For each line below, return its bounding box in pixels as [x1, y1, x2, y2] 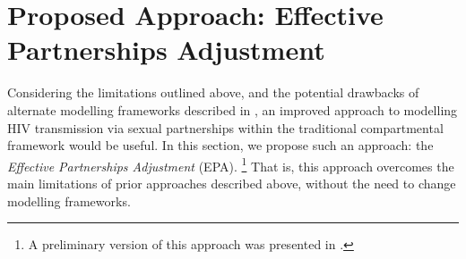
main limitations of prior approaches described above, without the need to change [7, 173, 456, 192]
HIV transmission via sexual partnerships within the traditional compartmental [7, 118, 444, 137]
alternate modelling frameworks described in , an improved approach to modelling [7, 100, 458, 119]
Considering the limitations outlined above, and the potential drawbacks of [7, 83, 419, 102]
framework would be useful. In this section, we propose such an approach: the [7, 136, 434, 155]
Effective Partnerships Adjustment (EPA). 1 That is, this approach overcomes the [7, 154, 454, 175]
